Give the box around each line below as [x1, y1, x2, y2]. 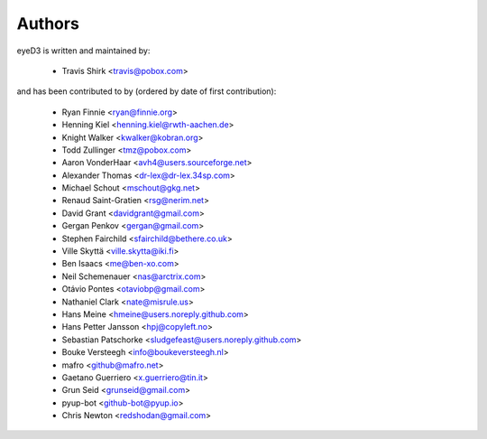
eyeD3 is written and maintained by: [16, 45, 151, 56]
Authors [16, 14, 80, 33]
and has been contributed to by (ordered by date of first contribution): [16, 86, 277, 97]
